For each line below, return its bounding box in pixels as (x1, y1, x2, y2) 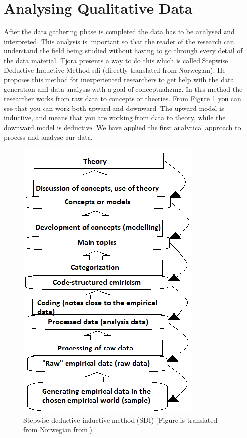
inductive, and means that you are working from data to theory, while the (4, 112, 225, 123)
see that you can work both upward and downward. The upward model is (4, 103, 224, 113)
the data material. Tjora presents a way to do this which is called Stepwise (4, 55, 228, 65)
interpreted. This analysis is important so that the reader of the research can (4, 36, 234, 46)
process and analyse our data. (4, 131, 93, 142)
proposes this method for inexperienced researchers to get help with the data (4, 74, 234, 85)
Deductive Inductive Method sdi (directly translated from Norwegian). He (4, 65, 225, 75)
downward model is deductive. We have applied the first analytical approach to (4, 122, 241, 132)
